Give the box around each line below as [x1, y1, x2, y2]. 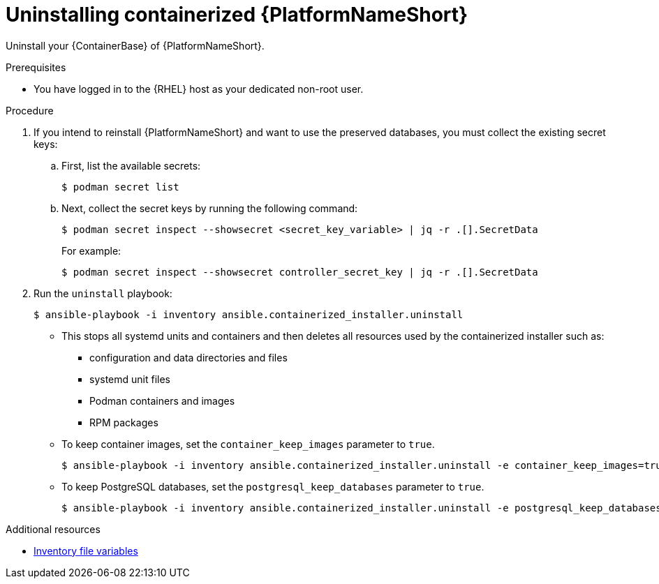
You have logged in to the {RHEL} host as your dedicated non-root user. [34, 82, 364, 95]
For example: [61, 244, 121, 257]
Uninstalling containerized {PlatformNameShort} [6, 3, 468, 27]
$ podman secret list [61, 181, 179, 193]
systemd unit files [89, 373, 170, 385]
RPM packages [89, 416, 158, 428]
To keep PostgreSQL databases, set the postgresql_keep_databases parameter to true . [61, 480, 484, 493]
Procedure [6, 104, 54, 117]
